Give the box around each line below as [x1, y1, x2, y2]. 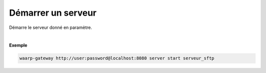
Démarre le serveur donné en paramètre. [9, 24, 92, 30]
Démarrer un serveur [9, 7, 97, 18]
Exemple [9, 42, 28, 49]
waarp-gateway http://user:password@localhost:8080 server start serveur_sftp [19, 55, 214, 61]
